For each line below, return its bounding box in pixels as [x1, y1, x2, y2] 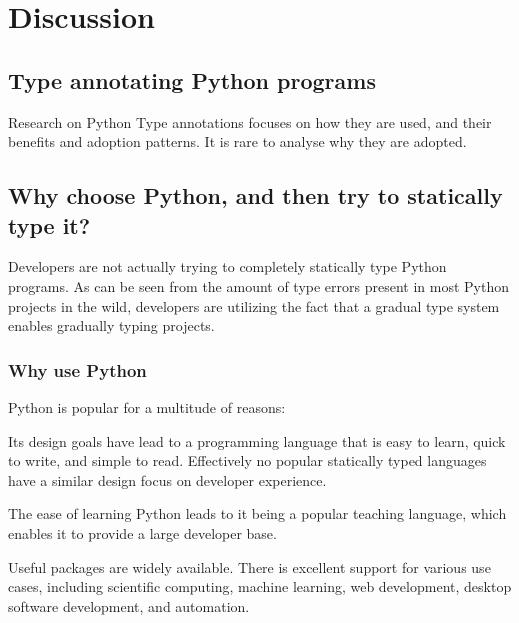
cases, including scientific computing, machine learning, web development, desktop [8, 576, 512, 597]
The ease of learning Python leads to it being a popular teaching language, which [8, 503, 507, 524]
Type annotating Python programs [8, 64, 376, 95]
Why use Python [8, 357, 147, 382]
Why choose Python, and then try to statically [8, 180, 503, 211]
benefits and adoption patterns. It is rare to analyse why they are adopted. [8, 131, 467, 152]
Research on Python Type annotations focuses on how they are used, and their [8, 111, 492, 132]
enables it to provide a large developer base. [8, 522, 277, 543]
